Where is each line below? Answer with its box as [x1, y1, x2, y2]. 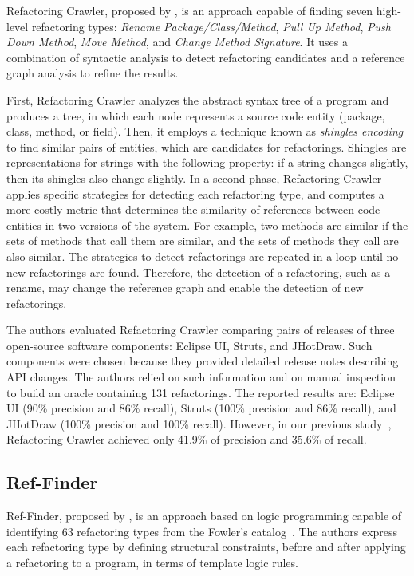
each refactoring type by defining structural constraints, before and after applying [6, 539, 406, 555]
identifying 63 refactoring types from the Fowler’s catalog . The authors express [6, 523, 398, 539]
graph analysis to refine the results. [6, 65, 179, 81]
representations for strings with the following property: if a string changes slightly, [6, 154, 408, 171]
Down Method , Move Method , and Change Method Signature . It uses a [6, 34, 349, 50]
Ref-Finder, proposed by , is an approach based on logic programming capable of [6, 507, 402, 524]
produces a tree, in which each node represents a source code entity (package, [6, 107, 385, 124]
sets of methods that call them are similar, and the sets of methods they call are [6, 232, 399, 249]
